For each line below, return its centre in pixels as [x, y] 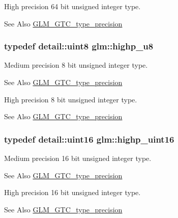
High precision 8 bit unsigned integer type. [71, 99]
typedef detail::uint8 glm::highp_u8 [79, 46]
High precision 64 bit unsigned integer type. [72, 6]
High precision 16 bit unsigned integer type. [72, 192]
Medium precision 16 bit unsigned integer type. [78, 158]
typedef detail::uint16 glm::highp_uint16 [89, 139]
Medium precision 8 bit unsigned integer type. [76, 65]
